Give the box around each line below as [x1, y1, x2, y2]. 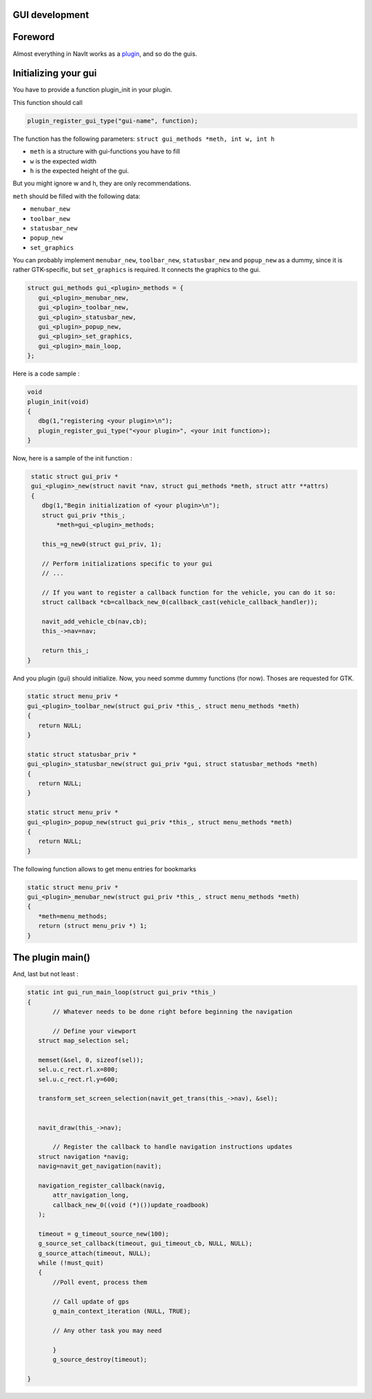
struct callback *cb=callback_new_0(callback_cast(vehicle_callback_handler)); [41, 598, 318, 606]
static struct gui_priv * [31, 473, 118, 481]
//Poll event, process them [52, 1278, 147, 1286]
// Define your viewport [52, 1027, 137, 1035]
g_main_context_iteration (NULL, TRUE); [52, 1307, 191, 1315]
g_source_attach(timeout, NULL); [38, 1249, 152, 1257]
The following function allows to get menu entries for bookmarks [12, 865, 196, 873]
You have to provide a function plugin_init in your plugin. [12, 86, 172, 94]
